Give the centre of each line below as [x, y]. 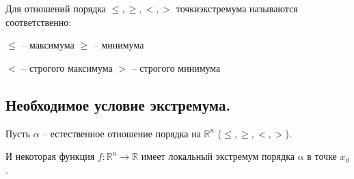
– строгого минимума [176, 67]
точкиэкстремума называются [237, 8]
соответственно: [39, 22]
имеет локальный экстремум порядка [218, 156]
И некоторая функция [50, 156]
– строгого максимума [67, 67]
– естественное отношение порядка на [122, 133]
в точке [322, 156]
